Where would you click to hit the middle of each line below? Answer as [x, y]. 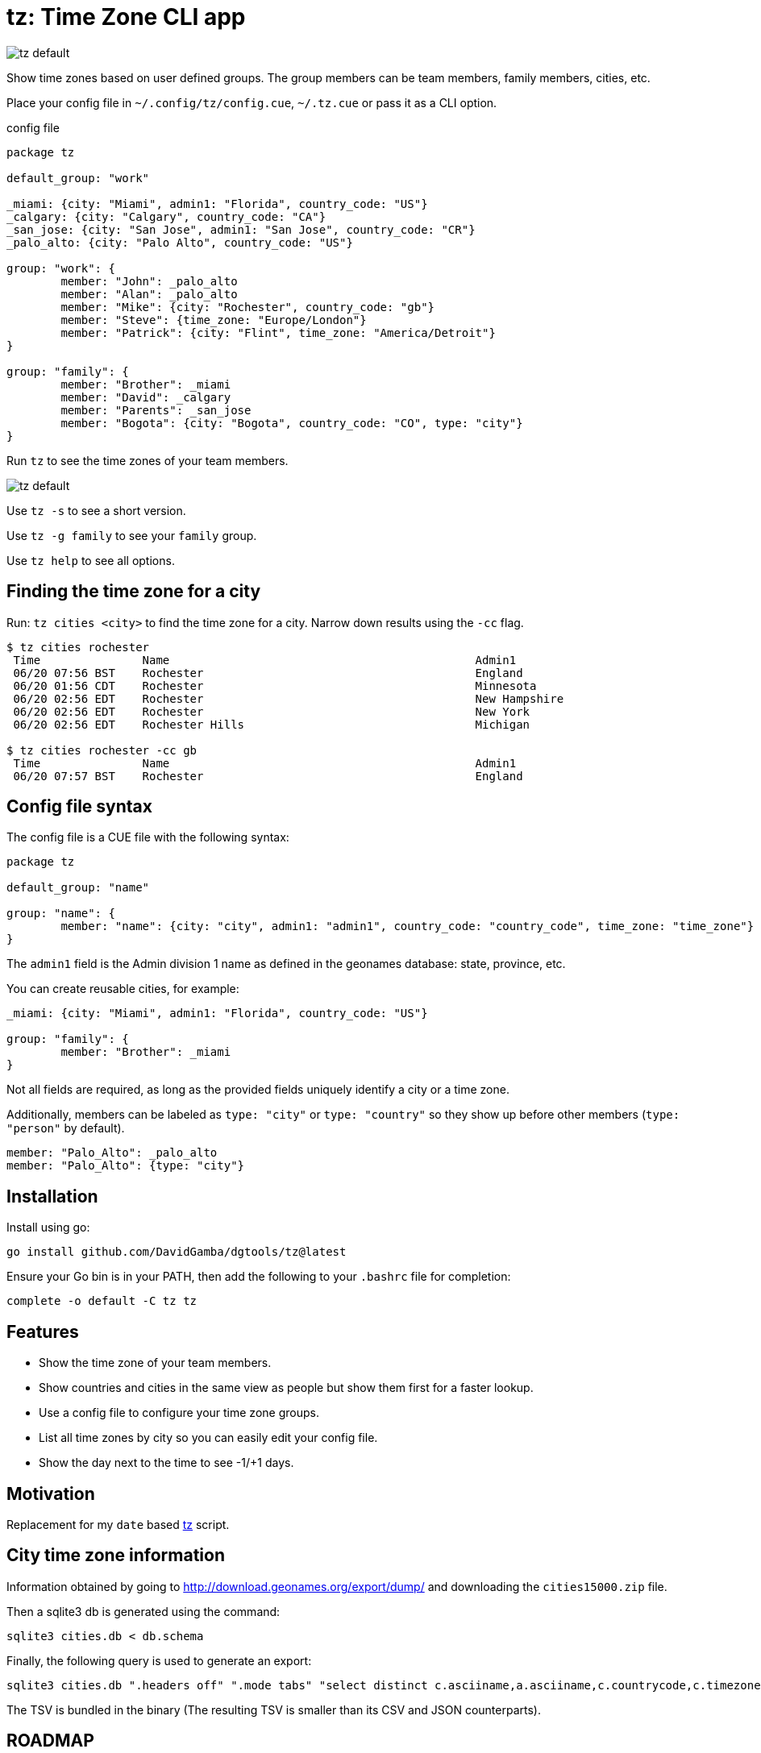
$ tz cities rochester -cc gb [102, 750]
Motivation [51, 1493]
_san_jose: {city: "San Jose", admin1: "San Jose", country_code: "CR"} [241, 229]
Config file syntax [79, 807]
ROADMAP [50, 1741]
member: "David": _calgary [146, 397]
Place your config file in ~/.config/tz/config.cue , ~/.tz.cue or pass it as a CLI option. [252, 102]
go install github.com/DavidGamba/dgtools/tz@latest [177, 1252]
